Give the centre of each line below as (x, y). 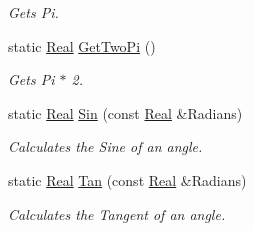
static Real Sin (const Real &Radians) (125, 112)
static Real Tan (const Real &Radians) (127, 179)
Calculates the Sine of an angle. (105, 146)
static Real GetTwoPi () (82, 45)
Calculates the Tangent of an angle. (117, 213)
